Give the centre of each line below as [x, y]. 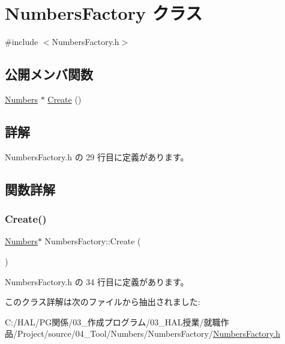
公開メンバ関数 [49, 74]
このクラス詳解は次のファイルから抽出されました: [103, 302]
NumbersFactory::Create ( [93, 241]
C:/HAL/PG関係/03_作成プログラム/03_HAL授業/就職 [113, 321]
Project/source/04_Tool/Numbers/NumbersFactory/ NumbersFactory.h [148, 333]
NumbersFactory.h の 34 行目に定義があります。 [97, 281]
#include [22, 42]
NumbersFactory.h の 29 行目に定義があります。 [97, 156]
